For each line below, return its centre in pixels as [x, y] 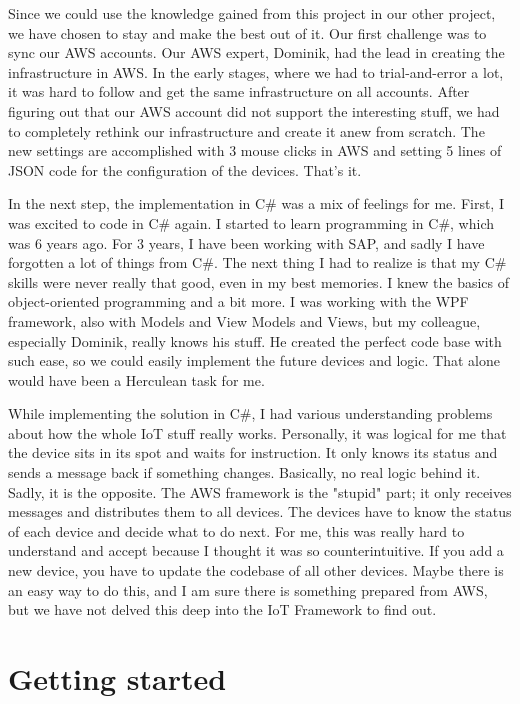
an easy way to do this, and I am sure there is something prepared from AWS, [248, 589]
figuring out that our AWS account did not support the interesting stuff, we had [254, 110]
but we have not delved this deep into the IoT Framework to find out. [222, 609]
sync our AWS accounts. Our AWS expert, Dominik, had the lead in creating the [256, 52]
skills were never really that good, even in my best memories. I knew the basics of [259, 281]
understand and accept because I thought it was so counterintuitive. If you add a [256, 550]
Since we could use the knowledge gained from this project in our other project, [252, 13]
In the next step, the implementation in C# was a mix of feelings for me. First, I [256, 203]
